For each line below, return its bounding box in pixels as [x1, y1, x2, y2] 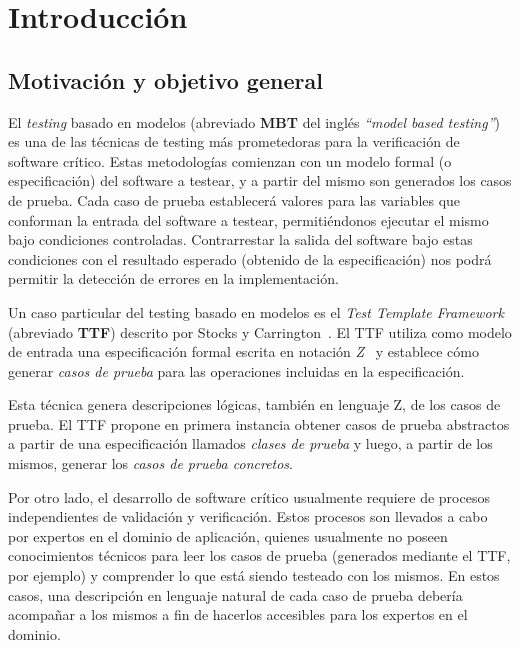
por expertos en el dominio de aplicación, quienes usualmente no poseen [8, 525, 448, 546]
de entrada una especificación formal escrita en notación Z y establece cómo [8, 341, 479, 362]
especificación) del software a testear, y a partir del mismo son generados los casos [8, 170, 512, 191]
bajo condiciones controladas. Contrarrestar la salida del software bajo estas [8, 229, 473, 250]
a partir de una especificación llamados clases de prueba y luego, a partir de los [8, 433, 493, 454]
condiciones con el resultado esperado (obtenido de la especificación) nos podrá [8, 248, 492, 269]
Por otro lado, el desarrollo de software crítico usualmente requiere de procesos [8, 486, 490, 507]
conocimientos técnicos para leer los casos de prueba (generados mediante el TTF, [8, 545, 511, 566]
